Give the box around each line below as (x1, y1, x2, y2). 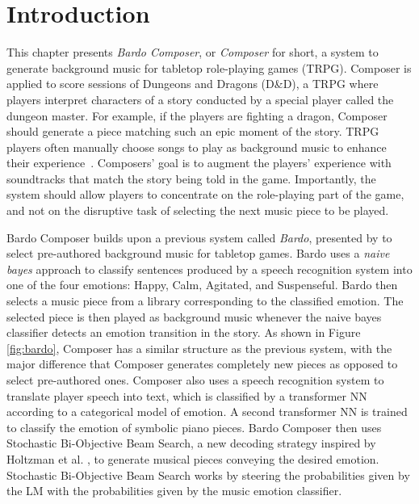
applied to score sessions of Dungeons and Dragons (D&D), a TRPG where (6, 75, 379, 92)
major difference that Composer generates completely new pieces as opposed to (6, 355, 398, 372)
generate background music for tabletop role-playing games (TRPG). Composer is (6, 59, 412, 76)
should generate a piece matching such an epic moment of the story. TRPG (6, 123, 379, 140)
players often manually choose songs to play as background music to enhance (6, 138, 387, 155)
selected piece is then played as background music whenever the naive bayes (6, 308, 382, 325)
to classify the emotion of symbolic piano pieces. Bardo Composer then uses (6, 418, 382, 435)
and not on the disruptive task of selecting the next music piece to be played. (6, 202, 389, 219)
